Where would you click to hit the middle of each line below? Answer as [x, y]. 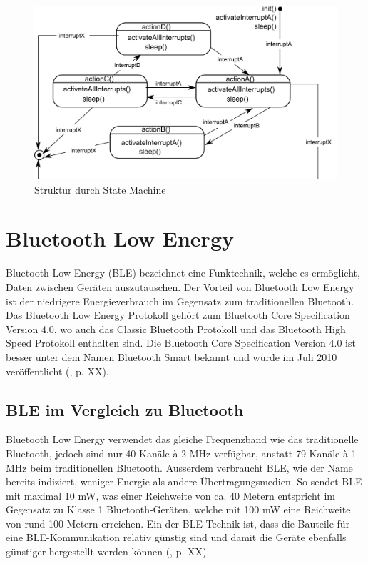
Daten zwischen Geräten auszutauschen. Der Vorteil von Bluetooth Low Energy [180, 286]
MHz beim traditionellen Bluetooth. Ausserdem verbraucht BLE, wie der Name [179, 467]
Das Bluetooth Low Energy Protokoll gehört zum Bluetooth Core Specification [178, 315]
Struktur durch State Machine [100, 189]
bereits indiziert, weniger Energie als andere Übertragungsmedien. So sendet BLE [184, 481]
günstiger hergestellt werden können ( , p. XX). [108, 551]
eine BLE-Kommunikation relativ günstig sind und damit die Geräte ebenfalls [176, 537]
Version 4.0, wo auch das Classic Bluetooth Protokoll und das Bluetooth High [176, 328]
